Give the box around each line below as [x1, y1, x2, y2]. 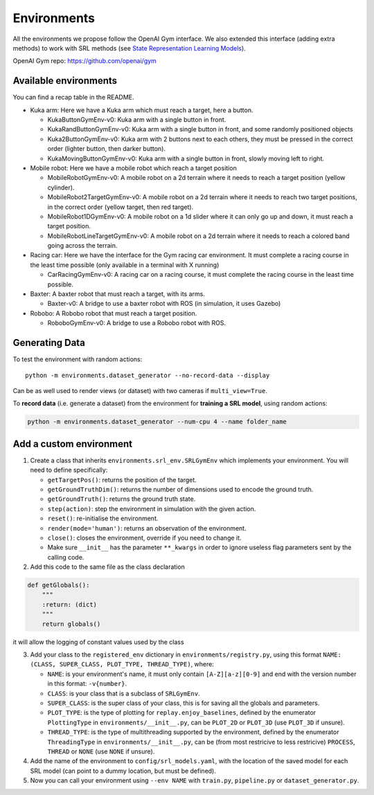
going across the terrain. [47, 241, 118, 250]
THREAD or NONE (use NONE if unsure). [47, 747, 155, 756]
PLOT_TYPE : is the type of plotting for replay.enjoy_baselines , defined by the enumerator [47, 709, 317, 717]
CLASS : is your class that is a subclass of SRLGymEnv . [47, 689, 200, 697]
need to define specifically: [30, 466, 108, 474]
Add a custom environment [12, 438, 133, 450]
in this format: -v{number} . [47, 679, 127, 688]
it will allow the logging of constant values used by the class [12, 637, 184, 646]
